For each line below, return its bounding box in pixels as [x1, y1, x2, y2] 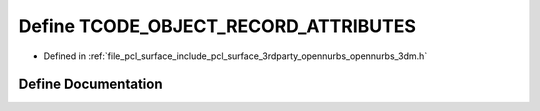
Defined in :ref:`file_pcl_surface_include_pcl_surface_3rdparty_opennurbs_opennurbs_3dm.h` [43, 50, 428, 62]
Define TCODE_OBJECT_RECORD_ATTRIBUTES [18, 15, 417, 37]
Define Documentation [18, 76, 163, 93]
